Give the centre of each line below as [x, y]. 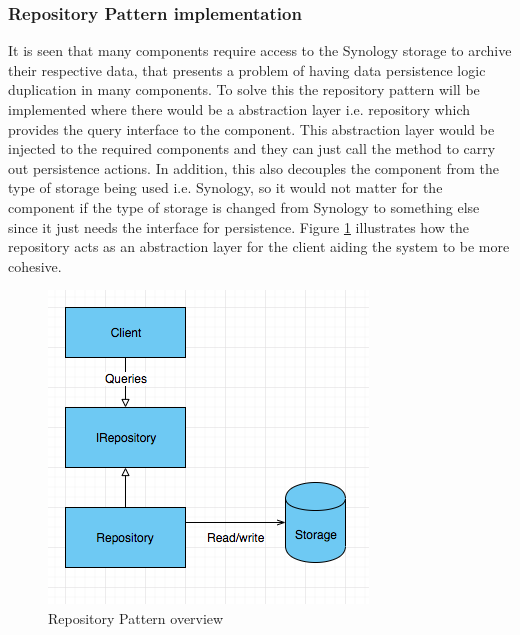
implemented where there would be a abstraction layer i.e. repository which [239, 109]
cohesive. [35, 265]
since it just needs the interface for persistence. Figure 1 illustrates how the [238, 226]
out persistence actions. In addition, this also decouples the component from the [253, 167]
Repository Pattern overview [136, 617]
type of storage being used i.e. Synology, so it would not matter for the [225, 187]
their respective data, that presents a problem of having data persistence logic [247, 69]
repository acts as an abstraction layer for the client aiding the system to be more [259, 246]
